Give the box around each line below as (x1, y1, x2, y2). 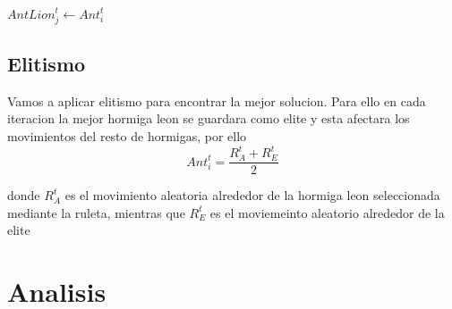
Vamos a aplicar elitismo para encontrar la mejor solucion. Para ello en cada (7, 91, 426, 110)
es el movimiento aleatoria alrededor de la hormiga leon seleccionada (64, 186, 440, 205)
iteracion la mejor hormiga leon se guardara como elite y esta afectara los (7, 109, 410, 128)
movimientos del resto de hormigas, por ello (7, 127, 247, 146)
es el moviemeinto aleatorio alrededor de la (209, 203, 445, 221)
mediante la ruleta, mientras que (7, 203, 185, 221)
